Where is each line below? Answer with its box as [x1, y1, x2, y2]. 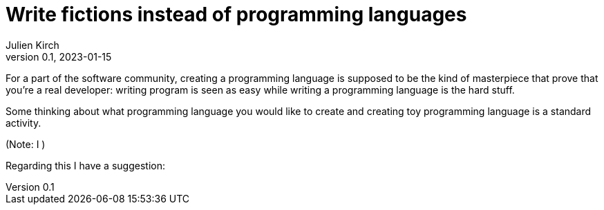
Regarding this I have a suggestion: [6, 159, 165, 171]
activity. [6, 116, 41, 129]
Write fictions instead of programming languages [6, 3, 467, 26]
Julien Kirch [6, 39, 59, 51]
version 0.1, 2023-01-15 [6, 50, 112, 63]
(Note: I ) [6, 138, 46, 150]
